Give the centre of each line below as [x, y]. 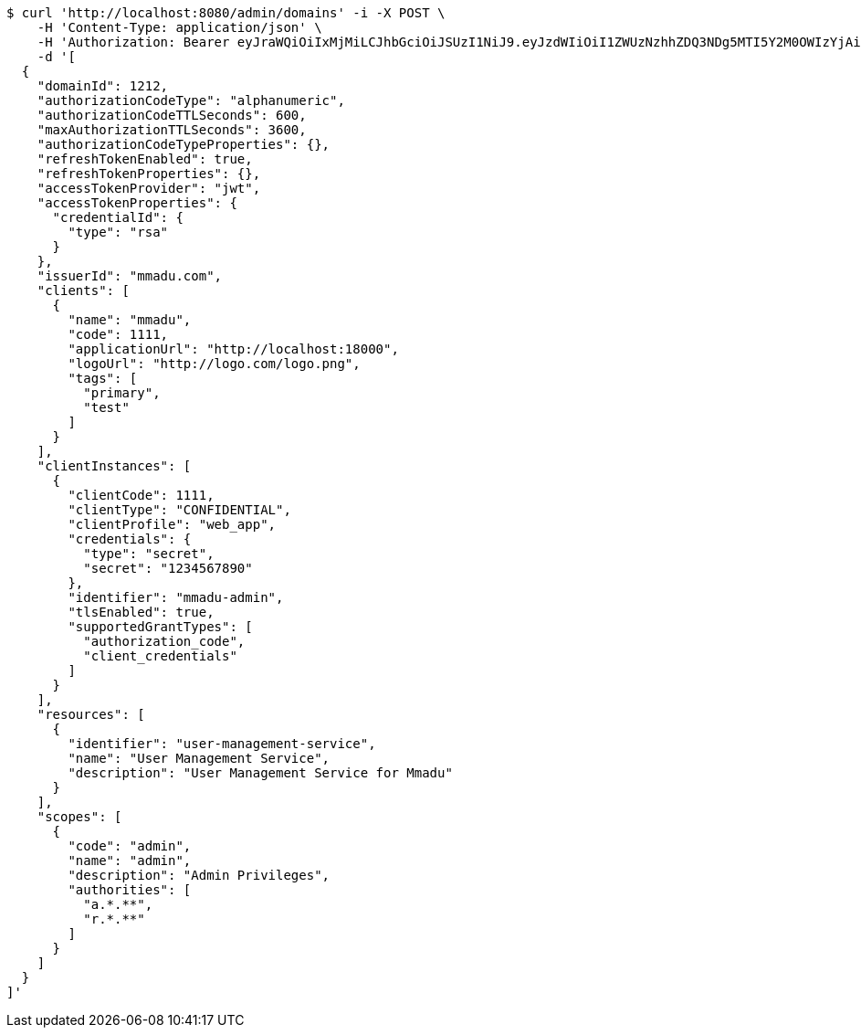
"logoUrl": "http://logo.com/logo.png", [214, 364]
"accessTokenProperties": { [137, 203]
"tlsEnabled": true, [141, 612]
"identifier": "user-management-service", [222, 744]
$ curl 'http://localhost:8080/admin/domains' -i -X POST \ [226, 13]
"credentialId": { [118, 217]
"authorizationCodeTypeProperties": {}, [184, 144]
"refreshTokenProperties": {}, [149, 174]
